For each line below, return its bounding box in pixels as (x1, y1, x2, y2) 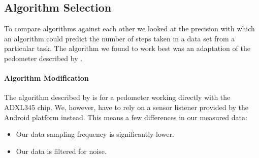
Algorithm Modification (4, 73, 89, 83)
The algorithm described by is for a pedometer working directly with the (4, 92, 231, 102)
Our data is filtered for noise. (16, 145, 107, 156)
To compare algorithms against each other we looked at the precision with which (4, 23, 255, 34)
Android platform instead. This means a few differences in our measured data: (4, 112, 247, 122)
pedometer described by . (4, 52, 83, 63)
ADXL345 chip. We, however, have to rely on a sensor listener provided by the (4, 101, 249, 112)
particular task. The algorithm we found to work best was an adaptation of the (4, 43, 250, 54)
